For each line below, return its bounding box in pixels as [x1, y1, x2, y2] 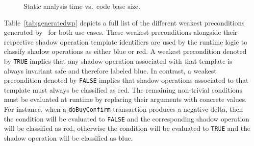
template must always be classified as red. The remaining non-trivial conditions [4, 84, 242, 95]
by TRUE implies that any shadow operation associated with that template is [4, 55, 232, 66]
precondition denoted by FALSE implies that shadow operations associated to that [4, 75, 249, 85]
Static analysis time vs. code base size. [24, 1, 140, 11]
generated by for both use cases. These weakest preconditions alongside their [4, 27, 238, 37]
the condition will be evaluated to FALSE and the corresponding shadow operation [4, 113, 250, 123]
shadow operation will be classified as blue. [4, 133, 133, 143]
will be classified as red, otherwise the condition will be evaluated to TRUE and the [4, 123, 251, 133]
